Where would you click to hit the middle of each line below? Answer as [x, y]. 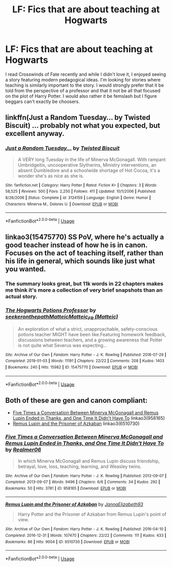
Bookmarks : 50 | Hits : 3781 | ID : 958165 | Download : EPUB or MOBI [66, 488]
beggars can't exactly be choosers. [43, 102]
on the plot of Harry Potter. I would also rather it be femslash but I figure [81, 96]
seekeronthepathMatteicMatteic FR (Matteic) [62, 317]
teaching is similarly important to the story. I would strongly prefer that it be [85, 85]
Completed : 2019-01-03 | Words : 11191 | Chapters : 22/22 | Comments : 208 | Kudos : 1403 [85, 361]
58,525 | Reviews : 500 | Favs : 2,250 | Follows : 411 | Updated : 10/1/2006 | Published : [81, 191]
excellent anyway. [35, 134]
